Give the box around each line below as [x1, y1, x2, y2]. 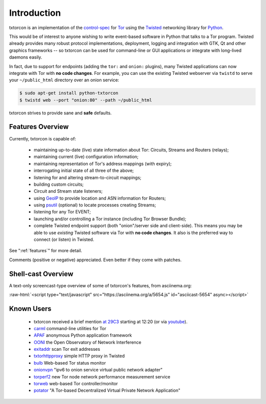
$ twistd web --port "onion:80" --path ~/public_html [19, 97, 152, 103]
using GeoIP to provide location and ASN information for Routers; [33, 195, 166, 201]
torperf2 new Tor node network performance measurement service [33, 373, 170, 379]
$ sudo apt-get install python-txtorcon [19, 90, 118, 96]
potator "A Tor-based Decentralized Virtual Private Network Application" [33, 387, 181, 394]
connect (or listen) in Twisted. [33, 236, 95, 242]
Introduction [9, 7, 61, 18]
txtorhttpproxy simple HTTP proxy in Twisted [33, 353, 125, 359]
